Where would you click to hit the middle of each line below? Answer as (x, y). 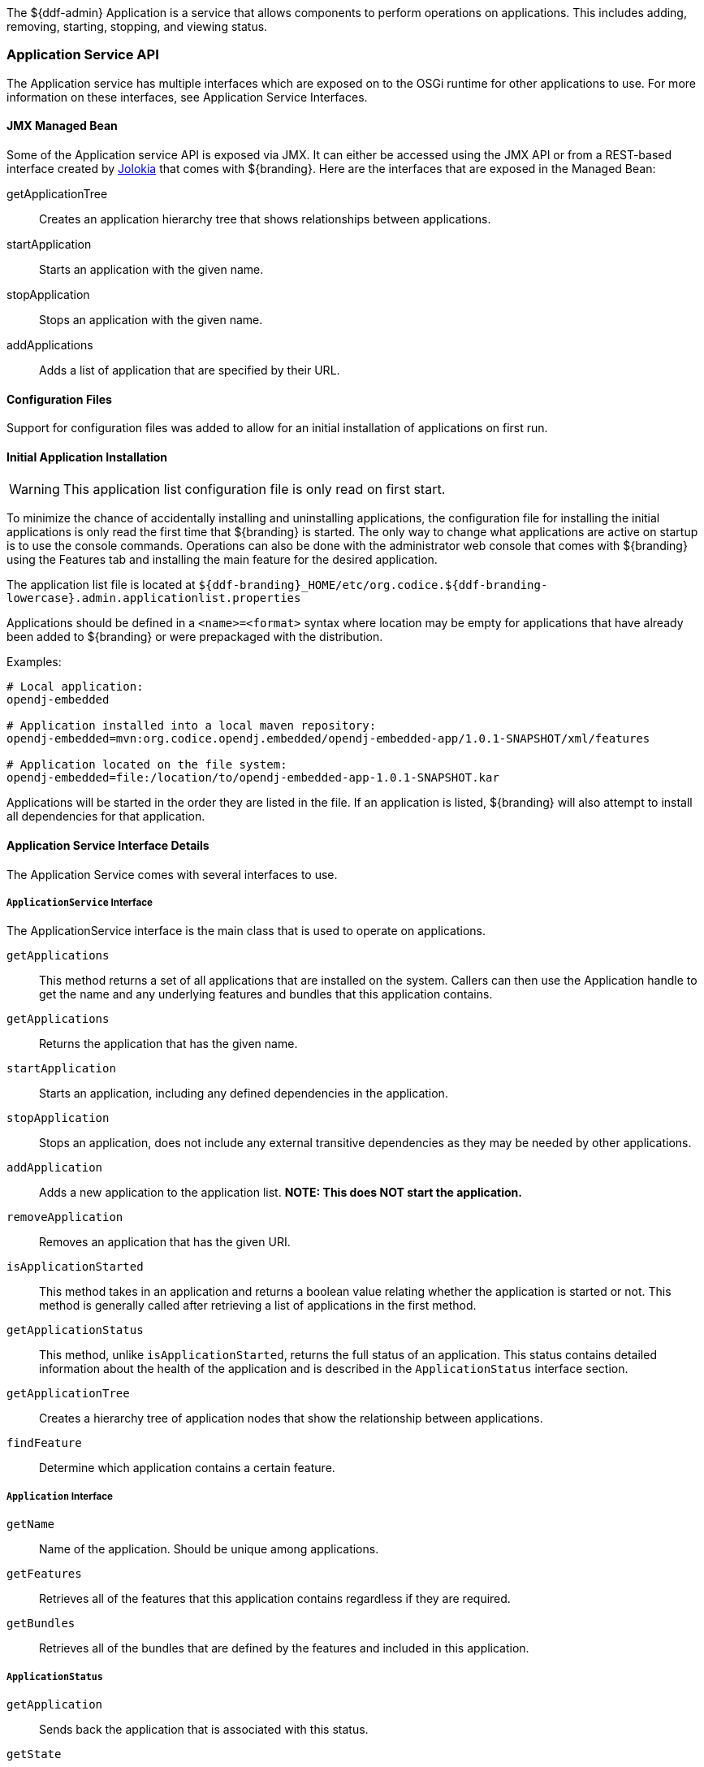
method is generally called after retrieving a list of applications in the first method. (258, 1306)
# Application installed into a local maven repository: (192, 726)
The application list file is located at (101, 585)
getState (34, 1754)
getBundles (41, 1624)
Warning (35, 489)
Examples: (34, 662)
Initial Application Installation (87, 457)
